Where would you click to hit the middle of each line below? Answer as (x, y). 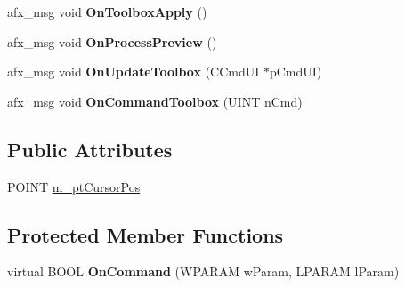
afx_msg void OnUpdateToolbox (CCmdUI (134, 72)
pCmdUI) (296, 72)
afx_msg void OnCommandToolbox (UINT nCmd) (155, 101)
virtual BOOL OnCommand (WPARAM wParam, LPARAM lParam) (203, 271)
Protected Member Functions (146, 234)
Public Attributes (90, 149)
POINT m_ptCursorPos (74, 186)
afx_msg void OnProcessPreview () (112, 41)
